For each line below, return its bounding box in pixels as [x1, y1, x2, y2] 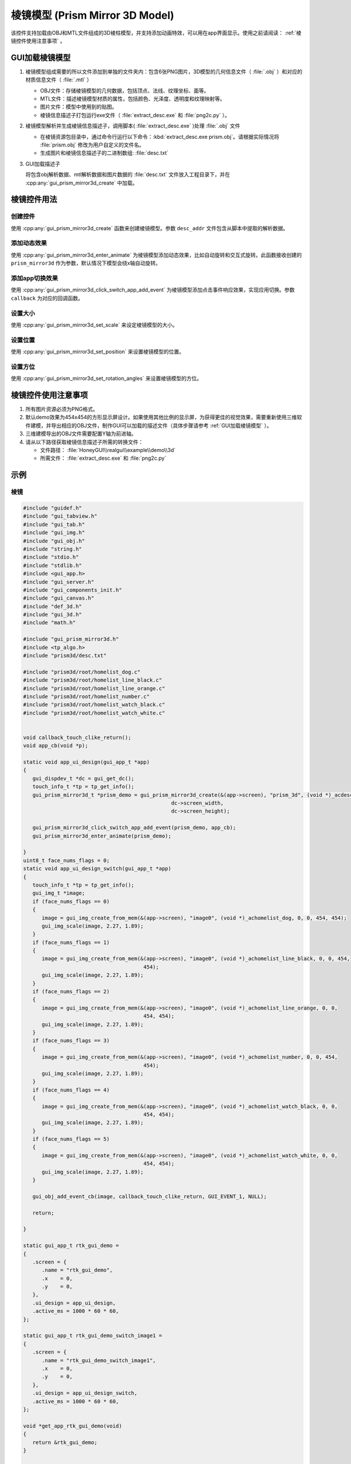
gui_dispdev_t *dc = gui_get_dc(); [32, 775, 135, 782]
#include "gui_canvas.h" [23, 595, 95, 601]
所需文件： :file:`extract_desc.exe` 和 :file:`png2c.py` [40, 454, 167, 462]
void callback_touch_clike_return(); [23, 734, 132, 741]
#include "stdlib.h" [23, 562, 82, 569]
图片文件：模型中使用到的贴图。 [40, 103, 117, 111]
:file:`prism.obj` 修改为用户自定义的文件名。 [40, 141, 144, 148]
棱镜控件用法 [11, 194, 57, 204]
